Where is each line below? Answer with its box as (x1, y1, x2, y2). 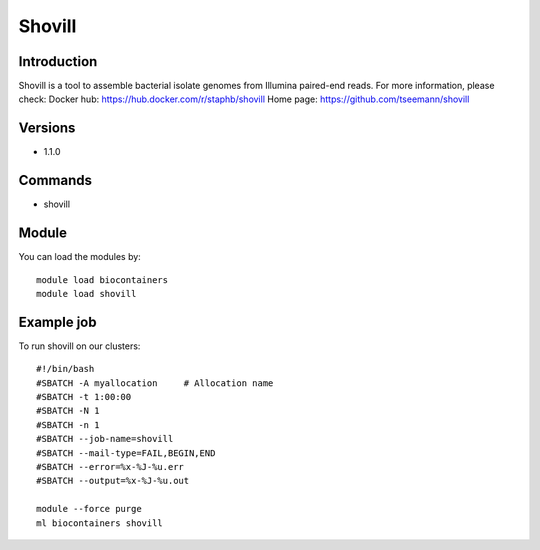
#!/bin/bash (36, 363, 95, 375)
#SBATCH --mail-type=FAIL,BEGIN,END (36, 447, 216, 459)
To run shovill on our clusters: (18, 340, 141, 352)
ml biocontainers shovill (36, 517, 164, 529)
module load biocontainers (36, 274, 169, 285)
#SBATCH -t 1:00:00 (36, 391, 132, 403)
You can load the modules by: (18, 251, 142, 263)
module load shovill (36, 288, 137, 299)
